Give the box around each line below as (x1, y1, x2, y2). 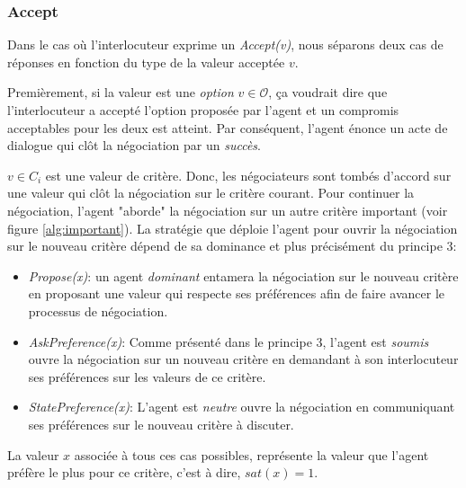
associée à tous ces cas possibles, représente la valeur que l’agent (74, 445, 429, 464)
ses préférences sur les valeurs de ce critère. (28, 367, 266, 386)
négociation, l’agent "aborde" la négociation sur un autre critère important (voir (7, 200, 448, 219)
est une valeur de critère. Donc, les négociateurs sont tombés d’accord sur (45, 165, 452, 184)
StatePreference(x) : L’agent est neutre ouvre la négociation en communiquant (28, 397, 455, 416)
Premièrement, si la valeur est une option (7, 83, 234, 102)
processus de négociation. (28, 301, 168, 320)
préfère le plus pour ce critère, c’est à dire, (7, 463, 241, 482)
